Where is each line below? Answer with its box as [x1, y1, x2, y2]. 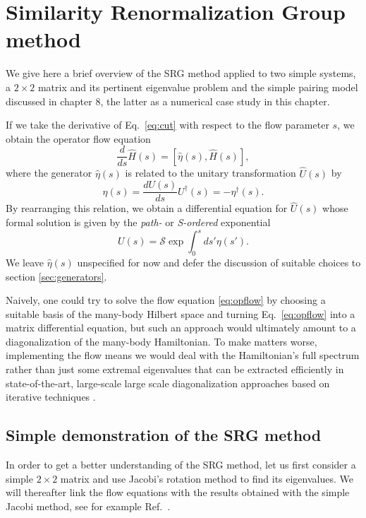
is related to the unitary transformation [125, 165, 296, 180]
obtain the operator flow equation [6, 131, 151, 146]
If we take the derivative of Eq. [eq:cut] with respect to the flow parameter [6, 117, 329, 132]
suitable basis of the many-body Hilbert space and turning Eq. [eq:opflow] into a [6, 306, 355, 321]
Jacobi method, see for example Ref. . [6, 498, 171, 513]
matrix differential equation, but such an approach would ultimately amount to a [6, 320, 356, 335]
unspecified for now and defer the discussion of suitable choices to [77, 254, 361, 269]
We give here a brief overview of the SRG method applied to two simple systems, [6, 66, 356, 81]
